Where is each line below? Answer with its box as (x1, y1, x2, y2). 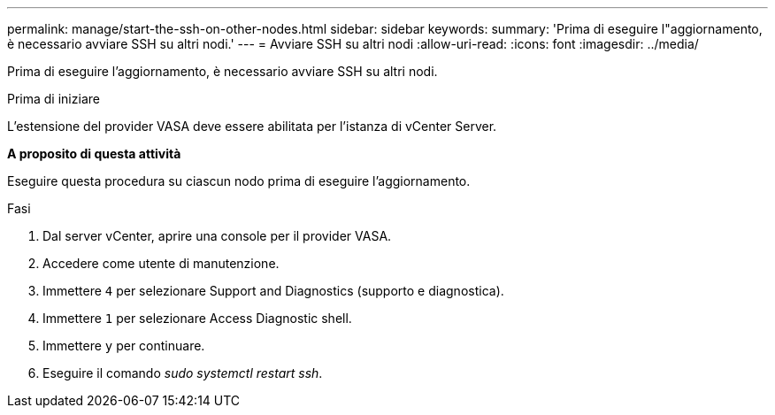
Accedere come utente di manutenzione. (42, 256, 280, 271)
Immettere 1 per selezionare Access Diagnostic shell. (42, 311, 352, 326)
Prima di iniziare (7, 91, 100, 106)
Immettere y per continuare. (42, 338, 205, 353)
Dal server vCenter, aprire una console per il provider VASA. (42, 228, 392, 243)
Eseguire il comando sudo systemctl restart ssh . (42, 365, 323, 380)
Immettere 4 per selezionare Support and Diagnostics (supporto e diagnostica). (42, 283, 504, 298)
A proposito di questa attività (7, 146, 181, 161)
